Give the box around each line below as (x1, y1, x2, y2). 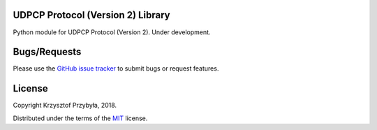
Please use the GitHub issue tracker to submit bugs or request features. (13, 64, 219, 73)
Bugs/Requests (13, 46, 82, 58)
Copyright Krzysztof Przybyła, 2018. (13, 101, 117, 110)
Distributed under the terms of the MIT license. (13, 114, 148, 122)
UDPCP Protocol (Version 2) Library (13, 9, 170, 21)
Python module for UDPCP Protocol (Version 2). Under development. (13, 28, 211, 36)
